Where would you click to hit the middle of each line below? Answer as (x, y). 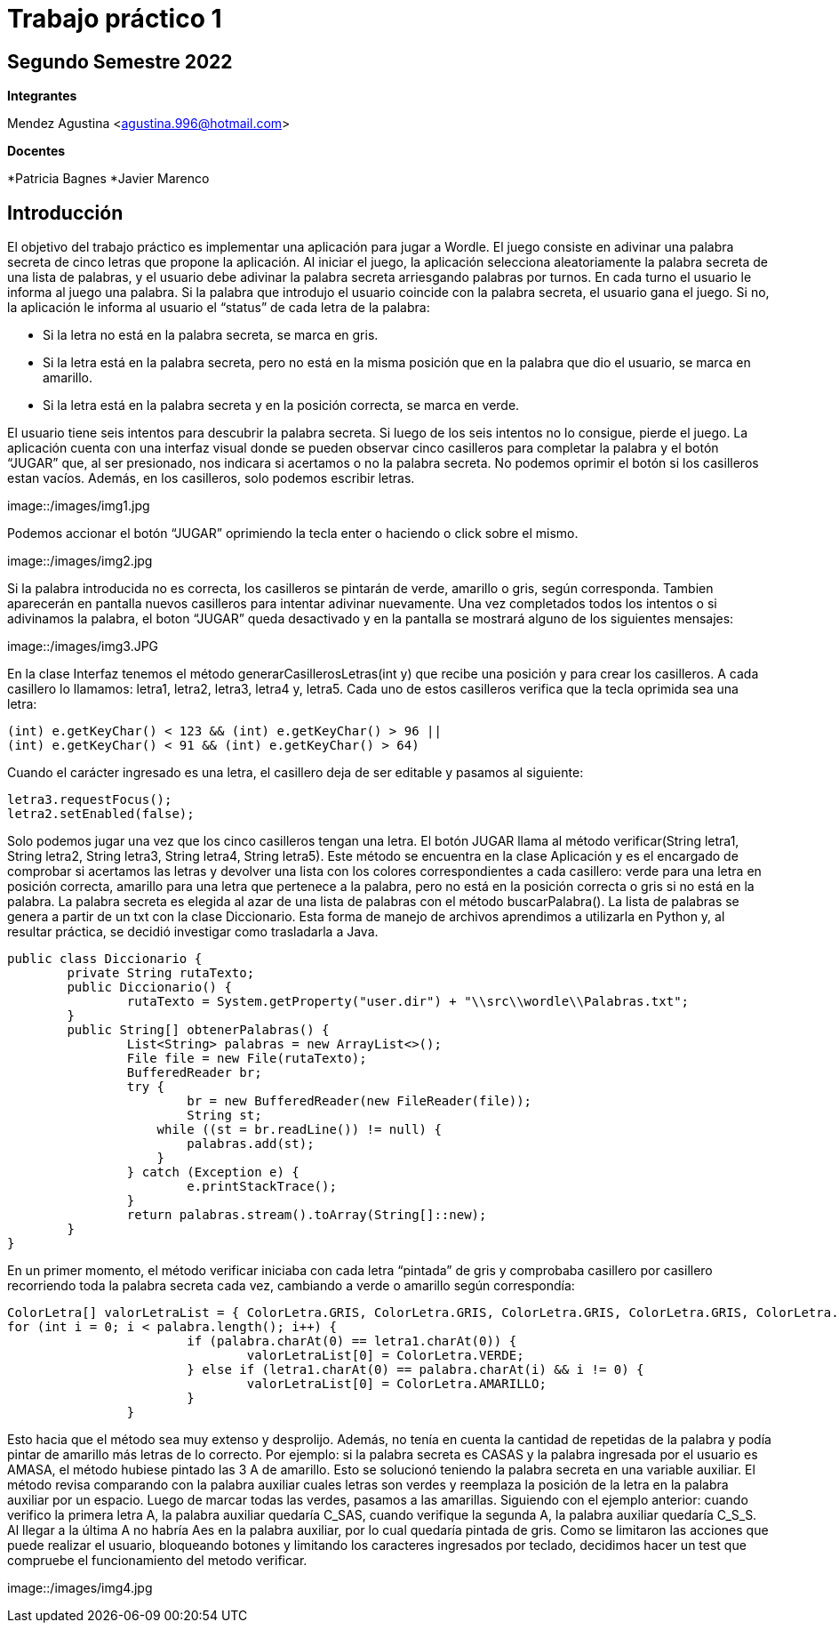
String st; (224, 1116)
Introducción (65, 213)
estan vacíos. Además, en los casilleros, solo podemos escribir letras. (211, 478)
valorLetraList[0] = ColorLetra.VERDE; (385, 1356)
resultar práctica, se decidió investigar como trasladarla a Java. (193, 932)
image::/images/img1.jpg (79, 506)
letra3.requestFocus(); (90, 800)
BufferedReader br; (194, 1073)
